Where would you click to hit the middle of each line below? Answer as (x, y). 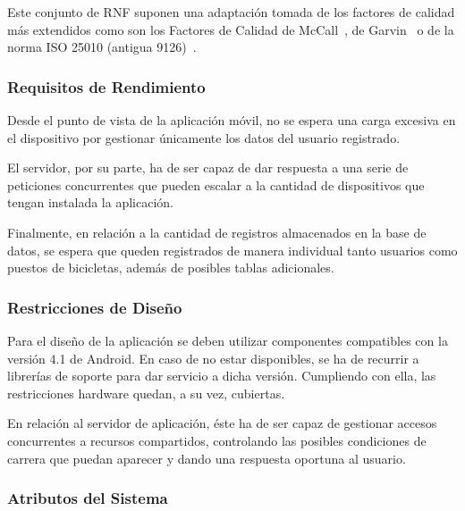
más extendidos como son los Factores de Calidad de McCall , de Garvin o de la (231, 29)
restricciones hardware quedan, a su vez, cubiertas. (146, 393)
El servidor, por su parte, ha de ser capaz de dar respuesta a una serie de (208, 168)
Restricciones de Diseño (95, 307)
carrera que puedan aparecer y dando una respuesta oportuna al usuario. (207, 458)
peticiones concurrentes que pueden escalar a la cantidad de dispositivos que (216, 184)
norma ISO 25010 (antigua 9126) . (102, 47)
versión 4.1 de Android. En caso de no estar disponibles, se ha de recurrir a (213, 358)
